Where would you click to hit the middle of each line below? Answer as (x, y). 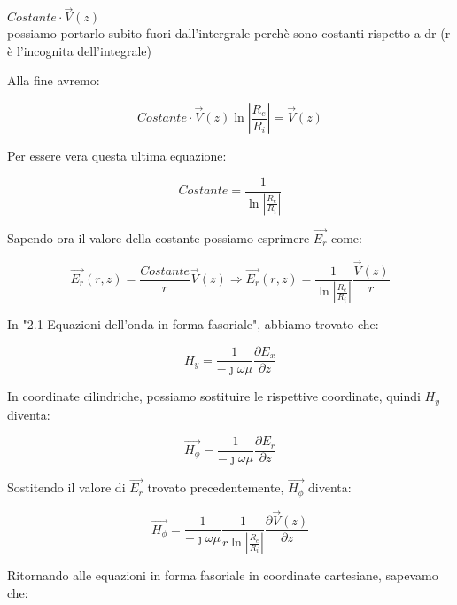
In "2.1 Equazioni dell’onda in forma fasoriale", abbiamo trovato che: (193, 324)
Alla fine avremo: (54, 80)
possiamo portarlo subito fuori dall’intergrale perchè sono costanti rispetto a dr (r (229, 33)
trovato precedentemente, (216, 487)
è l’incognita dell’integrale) (80, 50)
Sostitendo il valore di (66, 487)
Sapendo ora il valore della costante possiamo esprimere (159, 237)
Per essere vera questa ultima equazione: (117, 155)
